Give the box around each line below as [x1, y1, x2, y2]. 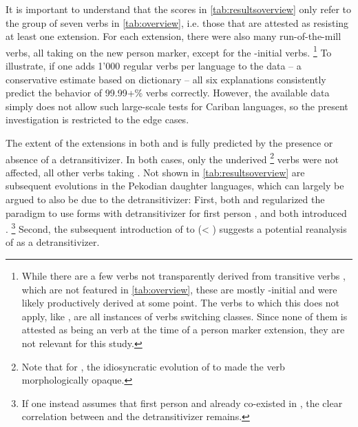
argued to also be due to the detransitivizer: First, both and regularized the [6, 192, 325, 207]
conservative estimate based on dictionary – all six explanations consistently [6, 72, 326, 86]
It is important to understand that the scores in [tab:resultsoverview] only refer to [6, 2, 352, 16]
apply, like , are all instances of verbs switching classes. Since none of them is [21, 309, 348, 323]
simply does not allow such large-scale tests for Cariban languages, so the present [6, 98, 348, 113]
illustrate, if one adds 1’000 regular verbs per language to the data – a [6, 59, 302, 73]
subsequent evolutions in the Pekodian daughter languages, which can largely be [6, 178, 344, 193]
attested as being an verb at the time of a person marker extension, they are [21, 322, 345, 337]
